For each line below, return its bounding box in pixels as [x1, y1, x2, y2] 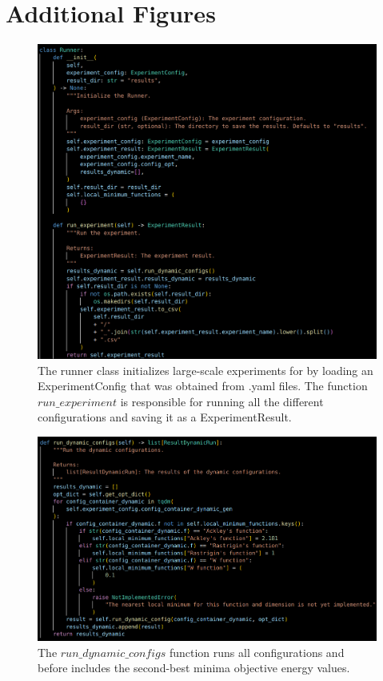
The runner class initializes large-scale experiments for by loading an [38, 361, 373, 378]
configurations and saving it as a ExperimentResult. [38, 409, 292, 425]
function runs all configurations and [169, 643, 345, 660]
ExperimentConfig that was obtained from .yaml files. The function [38, 377, 368, 394]
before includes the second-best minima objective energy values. [38, 659, 350, 676]
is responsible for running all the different [120, 393, 324, 409]
